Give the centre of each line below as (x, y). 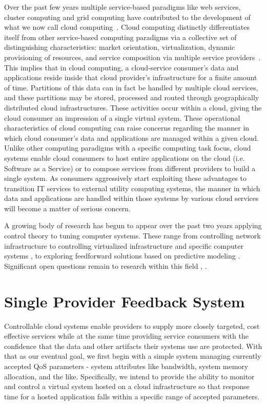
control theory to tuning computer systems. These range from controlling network (132, 236)
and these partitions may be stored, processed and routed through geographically (132, 97)
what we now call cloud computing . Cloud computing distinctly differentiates (127, 27)
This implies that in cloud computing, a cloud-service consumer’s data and (121, 67)
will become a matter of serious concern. (67, 208)
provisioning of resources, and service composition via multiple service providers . (132, 57)
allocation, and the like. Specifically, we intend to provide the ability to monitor (129, 376)
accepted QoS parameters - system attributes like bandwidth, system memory (126, 366)
